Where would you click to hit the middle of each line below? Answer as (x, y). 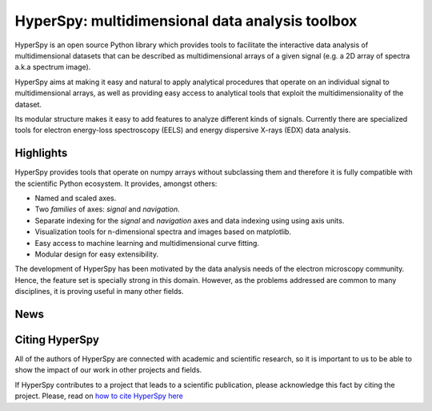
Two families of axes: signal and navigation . (107, 209)
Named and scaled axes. (76, 198)
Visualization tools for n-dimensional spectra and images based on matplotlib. (163, 232)
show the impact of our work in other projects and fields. (108, 370)
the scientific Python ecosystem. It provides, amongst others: (116, 183)
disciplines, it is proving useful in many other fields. (99, 292)
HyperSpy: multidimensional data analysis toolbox (186, 21)
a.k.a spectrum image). (53, 67)
